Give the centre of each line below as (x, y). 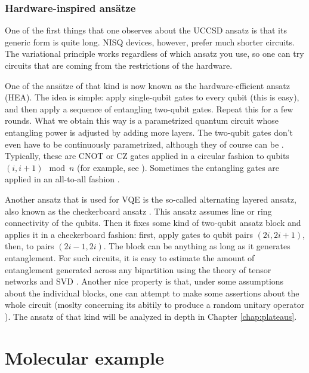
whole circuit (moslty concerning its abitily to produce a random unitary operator (155, 305)
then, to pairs (30, 246)
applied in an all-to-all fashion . (62, 179)
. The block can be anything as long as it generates (197, 246)
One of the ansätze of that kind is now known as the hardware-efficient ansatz (147, 85)
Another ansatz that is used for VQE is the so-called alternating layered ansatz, (151, 199)
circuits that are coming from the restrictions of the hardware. (119, 65)
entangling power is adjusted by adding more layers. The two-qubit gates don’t (149, 132)
